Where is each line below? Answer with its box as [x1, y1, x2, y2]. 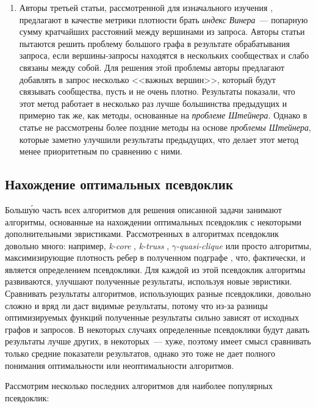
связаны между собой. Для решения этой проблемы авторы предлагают [19, 60, 285, 73]
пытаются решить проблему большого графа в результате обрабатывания [19, 37, 290, 49]
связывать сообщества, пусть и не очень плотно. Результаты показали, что [19, 85, 295, 98]
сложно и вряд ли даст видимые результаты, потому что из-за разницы [5, 299, 268, 311]
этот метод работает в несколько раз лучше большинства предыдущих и [19, 97, 287, 109]
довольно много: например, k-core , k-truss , [5, 239, 170, 252]
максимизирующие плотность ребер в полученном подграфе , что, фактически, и [5, 251, 306, 264]
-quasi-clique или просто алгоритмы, [176, 239, 312, 252]
